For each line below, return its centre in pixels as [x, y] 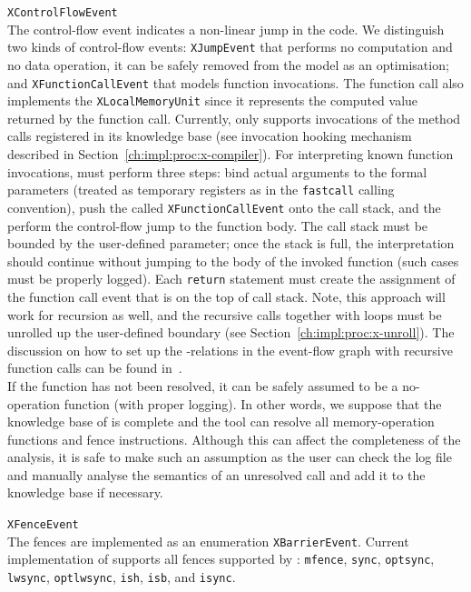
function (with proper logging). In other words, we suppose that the [253, 403]
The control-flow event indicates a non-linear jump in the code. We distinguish [226, 29]
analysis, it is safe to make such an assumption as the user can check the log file [230, 457]
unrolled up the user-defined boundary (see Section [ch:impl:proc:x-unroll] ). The [231, 332]
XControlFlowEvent [63, 13]
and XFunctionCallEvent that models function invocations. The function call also [235, 82]
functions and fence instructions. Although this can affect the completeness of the [234, 439]
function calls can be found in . [95, 368]
